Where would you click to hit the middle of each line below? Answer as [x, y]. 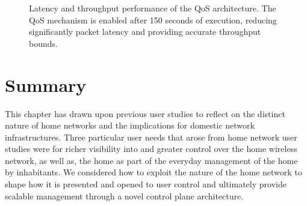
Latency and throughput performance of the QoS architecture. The [153, 8]
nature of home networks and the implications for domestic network [130, 125]
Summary [46, 84]
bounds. [43, 43]
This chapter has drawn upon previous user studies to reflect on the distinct [145, 113]
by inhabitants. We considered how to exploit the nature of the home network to [153, 172]
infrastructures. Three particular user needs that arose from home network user [151, 137]
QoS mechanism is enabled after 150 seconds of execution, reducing [153, 20]
